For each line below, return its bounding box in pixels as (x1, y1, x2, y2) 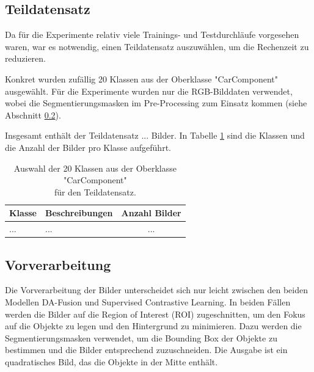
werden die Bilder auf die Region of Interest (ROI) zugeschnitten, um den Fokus (5, 307, 305, 320)
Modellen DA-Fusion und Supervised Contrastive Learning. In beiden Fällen (5, 296, 291, 308)
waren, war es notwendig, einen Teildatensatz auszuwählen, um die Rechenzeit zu (5, 40, 309, 53)
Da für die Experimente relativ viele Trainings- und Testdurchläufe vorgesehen (5, 28, 299, 41)
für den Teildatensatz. (54, 185, 136, 198)
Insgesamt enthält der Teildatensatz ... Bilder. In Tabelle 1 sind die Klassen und (5, 129, 305, 142)
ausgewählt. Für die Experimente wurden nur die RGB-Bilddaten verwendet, (5, 84, 293, 97)
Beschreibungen (45, 206, 113, 219)
